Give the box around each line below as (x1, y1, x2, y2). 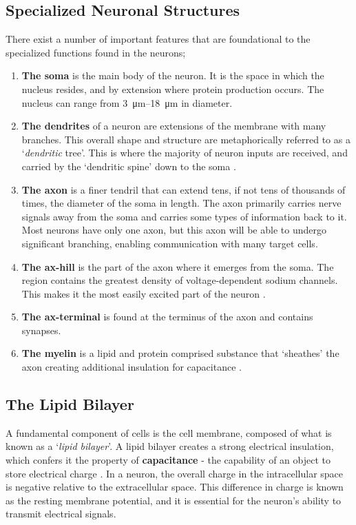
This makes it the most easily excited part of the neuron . (21, 286, 266, 300)
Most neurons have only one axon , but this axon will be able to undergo (21, 223, 326, 237)
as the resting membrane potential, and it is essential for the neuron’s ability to (6, 493, 342, 507)
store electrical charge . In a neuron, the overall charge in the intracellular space (6, 466, 344, 480)
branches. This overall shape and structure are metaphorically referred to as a (21, 132, 350, 146)
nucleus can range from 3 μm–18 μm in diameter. (21, 95, 233, 110)
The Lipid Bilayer (6, 393, 134, 415)
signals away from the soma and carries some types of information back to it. (21, 209, 347, 223)
